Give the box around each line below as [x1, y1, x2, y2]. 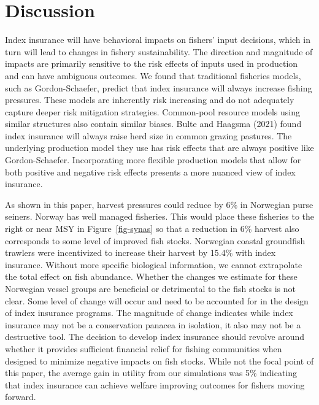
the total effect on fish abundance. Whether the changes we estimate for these [5, 270, 298, 283]
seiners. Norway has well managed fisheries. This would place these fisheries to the [5, 210, 314, 223]
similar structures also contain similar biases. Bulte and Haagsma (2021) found [5, 117, 302, 130]
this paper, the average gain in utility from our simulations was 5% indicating [5, 366, 298, 379]
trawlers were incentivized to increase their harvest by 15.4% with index [5, 246, 276, 259]
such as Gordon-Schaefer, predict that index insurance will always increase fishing [5, 81, 312, 94]
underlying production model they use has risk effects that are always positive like [5, 141, 314, 154]
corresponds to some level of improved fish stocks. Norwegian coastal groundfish [5, 234, 306, 247]
